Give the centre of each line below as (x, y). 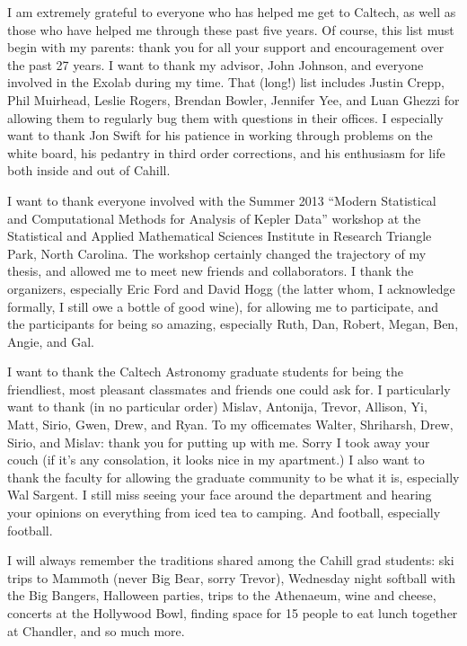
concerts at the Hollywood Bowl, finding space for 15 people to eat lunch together (233, 613)
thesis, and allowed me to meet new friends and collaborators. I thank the (211, 271)
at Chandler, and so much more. (96, 630)
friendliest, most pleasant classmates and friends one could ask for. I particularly (229, 389)
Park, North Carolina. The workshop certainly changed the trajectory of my (217, 253)
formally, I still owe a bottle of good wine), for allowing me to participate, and (223, 306)
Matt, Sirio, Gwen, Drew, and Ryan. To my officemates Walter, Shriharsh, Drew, (230, 425)
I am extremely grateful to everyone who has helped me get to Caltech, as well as (232, 12)
